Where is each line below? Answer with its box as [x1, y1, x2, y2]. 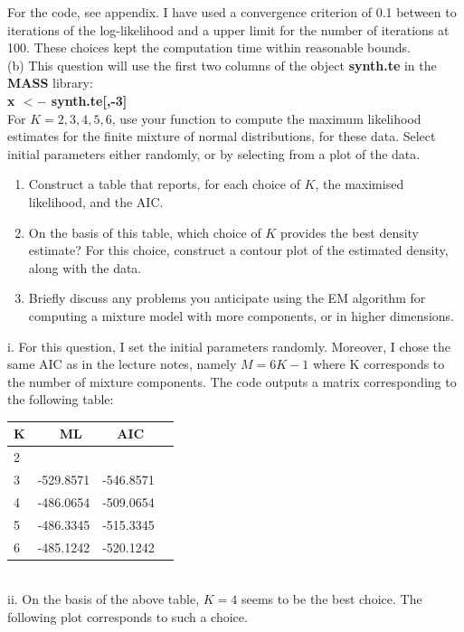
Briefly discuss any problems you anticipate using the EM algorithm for [28, 288, 426, 307]
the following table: [7, 390, 114, 409]
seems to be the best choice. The [241, 590, 422, 608]
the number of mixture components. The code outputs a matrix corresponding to [7, 372, 457, 391]
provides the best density [279, 222, 420, 241]
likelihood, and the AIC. [28, 192, 164, 211]
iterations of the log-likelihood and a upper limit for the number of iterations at [7, 20, 450, 39]
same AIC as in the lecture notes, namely [7, 354, 237, 373]
